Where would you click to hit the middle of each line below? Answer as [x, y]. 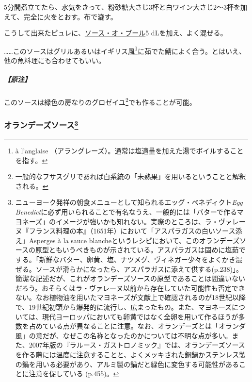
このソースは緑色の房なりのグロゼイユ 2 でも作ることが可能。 [100, 101]
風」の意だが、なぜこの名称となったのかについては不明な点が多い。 [124, 335]
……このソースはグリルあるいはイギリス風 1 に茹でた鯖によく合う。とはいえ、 [125, 50]
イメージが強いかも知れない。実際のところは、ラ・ [137, 221]
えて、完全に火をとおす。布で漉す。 [61, 16]
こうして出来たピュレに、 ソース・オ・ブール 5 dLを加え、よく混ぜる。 [116, 33]
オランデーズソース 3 [41, 125]
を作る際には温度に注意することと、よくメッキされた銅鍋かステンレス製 [131, 354]
